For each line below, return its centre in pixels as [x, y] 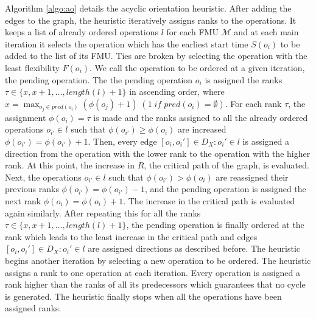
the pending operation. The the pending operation [99, 79]
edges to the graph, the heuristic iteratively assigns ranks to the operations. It [151, 20]
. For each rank [253, 103]
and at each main [266, 32]
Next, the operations [43, 177]
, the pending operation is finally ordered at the [215, 225]
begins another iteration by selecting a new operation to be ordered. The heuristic [158, 260]
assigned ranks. [33, 308]
